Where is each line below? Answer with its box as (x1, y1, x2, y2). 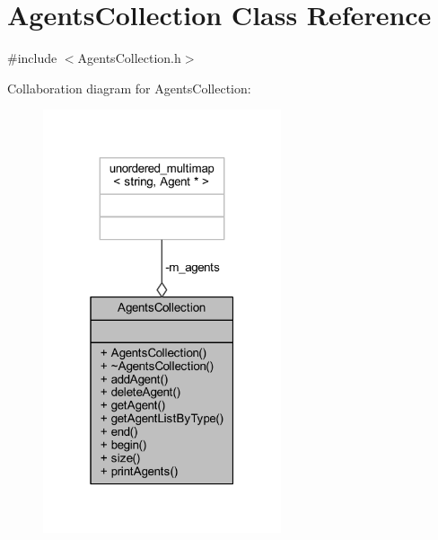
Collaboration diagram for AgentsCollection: (7, 78, 251, 97)
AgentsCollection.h (77, 49, 181, 67)
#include (7, 49, 57, 67)
